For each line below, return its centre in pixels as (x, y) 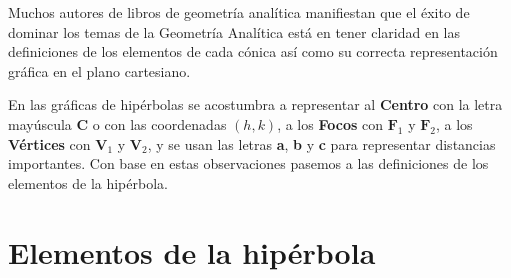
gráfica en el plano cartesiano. (99, 70)
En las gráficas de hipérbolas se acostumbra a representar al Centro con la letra (255, 104)
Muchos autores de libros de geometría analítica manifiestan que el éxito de (239, 12)
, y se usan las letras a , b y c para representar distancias (321, 143)
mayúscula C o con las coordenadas (117, 123)
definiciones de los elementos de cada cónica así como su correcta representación (253, 51)
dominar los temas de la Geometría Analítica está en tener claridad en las (234, 31)
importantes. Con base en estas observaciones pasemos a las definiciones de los (248, 163)
